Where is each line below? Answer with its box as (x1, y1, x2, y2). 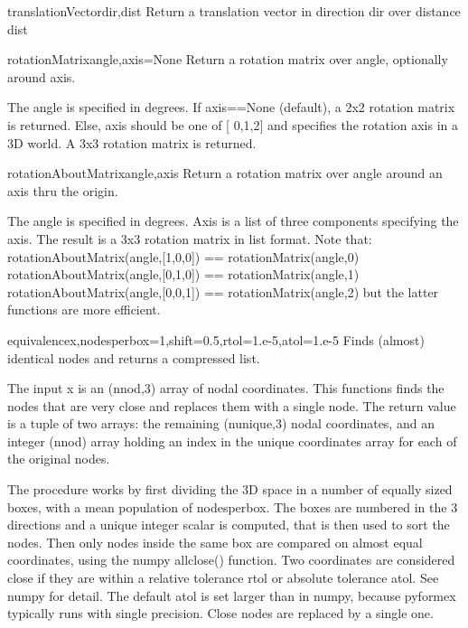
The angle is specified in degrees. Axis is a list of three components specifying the (7, 211, 459, 230)
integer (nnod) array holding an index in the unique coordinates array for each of (7, 431, 457, 450)
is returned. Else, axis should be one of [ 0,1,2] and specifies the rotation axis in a (7, 115, 459, 134)
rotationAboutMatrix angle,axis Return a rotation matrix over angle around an (7, 164, 443, 183)
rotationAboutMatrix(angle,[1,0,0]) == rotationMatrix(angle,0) (7, 247, 360, 266)
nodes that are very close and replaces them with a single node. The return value (7, 396, 456, 415)
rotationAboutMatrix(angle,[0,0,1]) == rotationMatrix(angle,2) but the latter (7, 282, 439, 301)
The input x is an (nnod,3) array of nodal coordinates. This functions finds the (7, 379, 445, 398)
